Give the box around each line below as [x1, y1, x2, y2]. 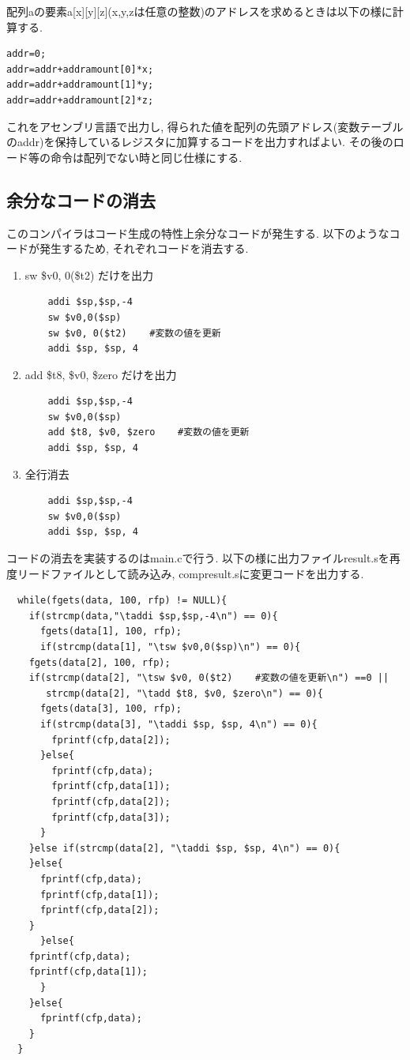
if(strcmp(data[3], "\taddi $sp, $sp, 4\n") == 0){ [39, 718, 318, 730]
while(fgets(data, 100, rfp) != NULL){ [17, 595, 228, 607]
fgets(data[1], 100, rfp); [39, 626, 182, 637]
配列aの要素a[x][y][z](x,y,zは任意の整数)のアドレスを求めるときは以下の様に [6, 3, 393, 19]
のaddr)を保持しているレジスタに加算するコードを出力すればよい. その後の [6, 133, 393, 150]
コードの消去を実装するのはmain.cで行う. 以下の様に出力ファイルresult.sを [6, 550, 389, 566]
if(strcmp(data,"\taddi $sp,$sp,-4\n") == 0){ [28, 610, 278, 622]
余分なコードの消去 [6, 187, 156, 212]
